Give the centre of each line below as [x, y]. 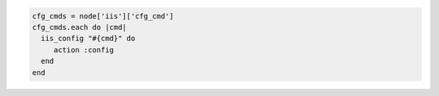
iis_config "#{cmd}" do [88, 39]
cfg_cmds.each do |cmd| [80, 27]
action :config [83, 50]
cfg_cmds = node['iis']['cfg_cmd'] [103, 16]
